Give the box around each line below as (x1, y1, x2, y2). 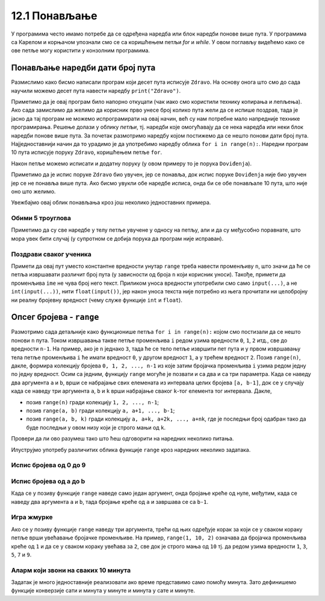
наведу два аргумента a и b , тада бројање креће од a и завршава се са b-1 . (11, 498, 209, 505)
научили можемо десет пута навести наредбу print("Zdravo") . (11, 87, 181, 94)
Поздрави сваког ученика (11, 250, 91, 258)
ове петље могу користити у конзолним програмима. (11, 47, 150, 54)
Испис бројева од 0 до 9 (11, 461, 86, 469)
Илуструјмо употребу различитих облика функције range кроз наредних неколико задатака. (11, 446, 251, 453)
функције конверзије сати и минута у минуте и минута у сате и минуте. (11, 587, 196, 594)
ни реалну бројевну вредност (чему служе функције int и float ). (11, 296, 183, 304)
